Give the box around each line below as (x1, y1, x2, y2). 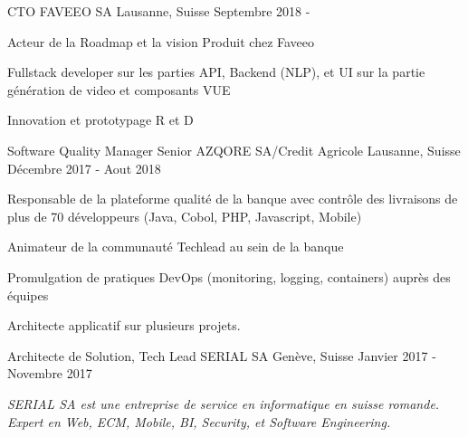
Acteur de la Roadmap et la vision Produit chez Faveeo (7, 32, 315, 51)
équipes (7, 285, 49, 304)
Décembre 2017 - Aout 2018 (7, 158, 161, 177)
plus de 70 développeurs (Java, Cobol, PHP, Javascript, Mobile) (7, 206, 362, 225)
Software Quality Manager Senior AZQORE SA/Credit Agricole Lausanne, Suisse (7, 140, 461, 159)
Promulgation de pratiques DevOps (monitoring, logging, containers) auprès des (7, 267, 451, 286)
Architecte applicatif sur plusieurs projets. (7, 316, 241, 335)
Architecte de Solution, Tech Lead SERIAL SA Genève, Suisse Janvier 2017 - (7, 346, 436, 365)
